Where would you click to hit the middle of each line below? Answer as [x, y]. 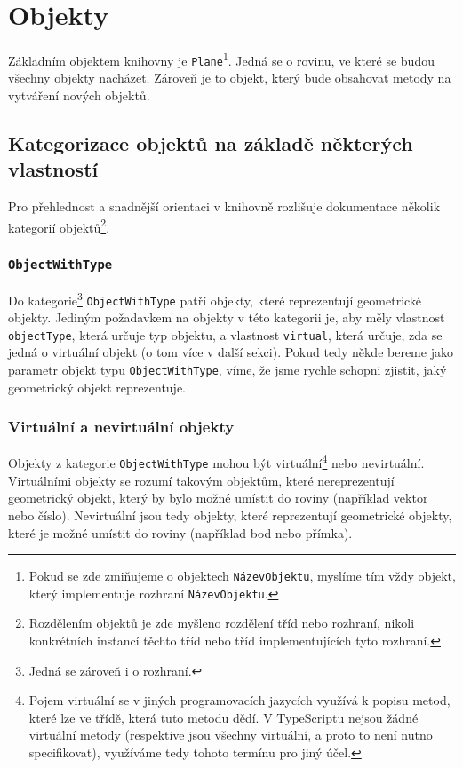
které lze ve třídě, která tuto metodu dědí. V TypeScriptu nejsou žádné [224, 717]
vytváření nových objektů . [79, 95]
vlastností [53, 169]
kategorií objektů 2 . [59, 226]
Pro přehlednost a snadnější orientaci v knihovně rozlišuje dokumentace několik [224, 206]
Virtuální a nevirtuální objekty [121, 427]
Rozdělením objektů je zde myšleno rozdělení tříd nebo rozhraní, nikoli [222, 623]
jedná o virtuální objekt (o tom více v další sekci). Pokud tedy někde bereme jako [231, 352]
